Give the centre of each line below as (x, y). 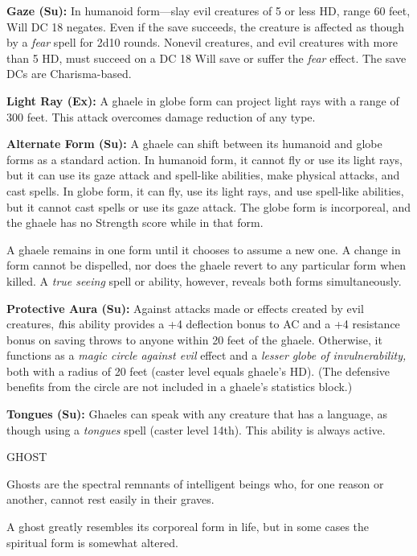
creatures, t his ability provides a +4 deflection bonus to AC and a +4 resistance (203, 324)
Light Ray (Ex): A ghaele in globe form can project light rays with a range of (203, 100)
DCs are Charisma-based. (69, 74)
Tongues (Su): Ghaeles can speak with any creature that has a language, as (197, 414)
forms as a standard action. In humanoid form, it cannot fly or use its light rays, (205, 159)
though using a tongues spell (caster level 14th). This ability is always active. (196, 429)
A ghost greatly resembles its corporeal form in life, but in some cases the (188, 527)
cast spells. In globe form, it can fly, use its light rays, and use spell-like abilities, (205, 190)
